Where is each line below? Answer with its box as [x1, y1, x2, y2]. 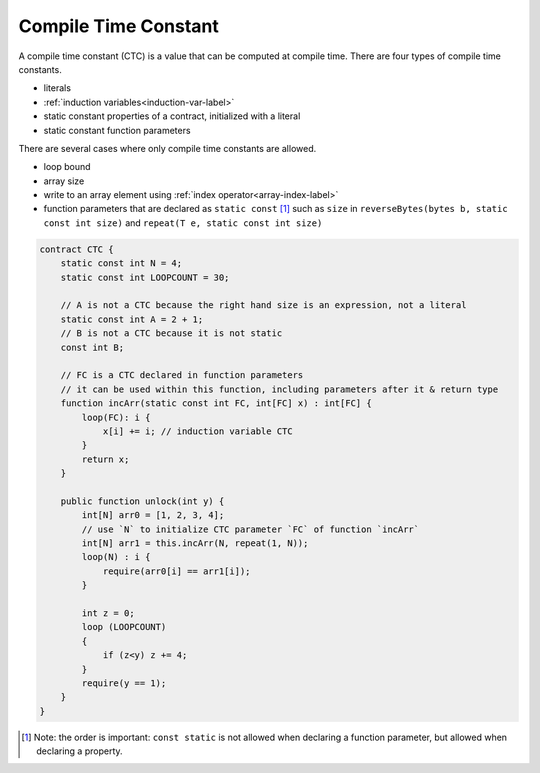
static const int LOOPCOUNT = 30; [60, 271, 230, 283]
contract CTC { [39, 243, 114, 255]
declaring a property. [36, 745, 124, 757]
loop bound [43, 161, 91, 173]
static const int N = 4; [60, 258, 183, 269]
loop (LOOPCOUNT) [81, 621, 167, 633]
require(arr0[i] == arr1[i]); [102, 565, 251, 577]
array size [43, 175, 85, 187]
